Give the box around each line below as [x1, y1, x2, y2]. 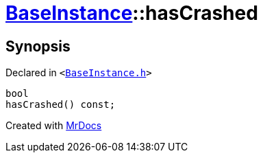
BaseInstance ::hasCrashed [5, 1, 258, 25]
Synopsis [5, 37, 71, 55]
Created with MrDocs [5, 120, 102, 132]
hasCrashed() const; [5, 99, 116, 111]
